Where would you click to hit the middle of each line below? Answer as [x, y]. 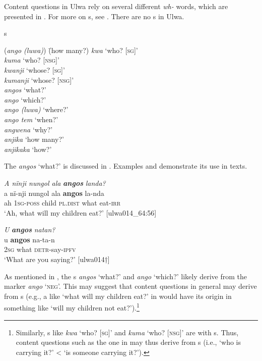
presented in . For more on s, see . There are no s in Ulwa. [94, 16]
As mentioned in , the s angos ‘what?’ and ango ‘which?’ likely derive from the [126, 276]
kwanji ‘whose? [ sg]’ [35, 69]
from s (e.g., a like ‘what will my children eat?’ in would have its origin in [118, 296]
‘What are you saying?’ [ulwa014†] [57, 259]
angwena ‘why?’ [28, 129]
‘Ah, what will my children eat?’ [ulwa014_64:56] [80, 212]
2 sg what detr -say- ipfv [40, 249]
